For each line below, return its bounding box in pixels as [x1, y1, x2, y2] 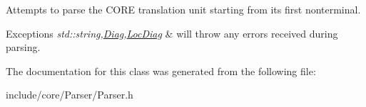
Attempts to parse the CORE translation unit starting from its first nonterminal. [6, 2, 361, 16]
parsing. [6, 40, 41, 55]
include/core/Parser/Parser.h [6, 87, 133, 102]
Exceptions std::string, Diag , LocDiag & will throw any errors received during [6, 26, 338, 40]
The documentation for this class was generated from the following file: [6, 63, 316, 78]
